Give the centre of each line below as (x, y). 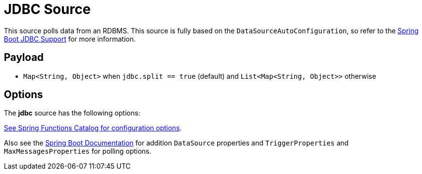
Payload (24, 58)
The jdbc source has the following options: (72, 113)
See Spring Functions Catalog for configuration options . (93, 128)
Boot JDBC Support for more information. (70, 39)
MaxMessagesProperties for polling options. (78, 151)
